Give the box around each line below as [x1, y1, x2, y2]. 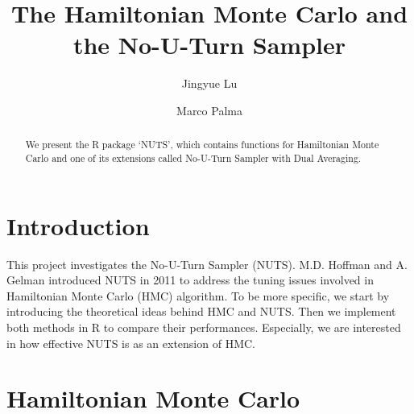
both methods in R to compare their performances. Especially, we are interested [6, 318, 401, 335]
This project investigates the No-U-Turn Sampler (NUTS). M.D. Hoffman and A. [6, 255, 408, 272]
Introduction [6, 209, 150, 242]
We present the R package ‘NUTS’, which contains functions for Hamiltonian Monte [25, 138, 379, 151]
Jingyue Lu [181, 75, 238, 92]
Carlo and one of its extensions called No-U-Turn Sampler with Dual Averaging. [25, 151, 362, 164]
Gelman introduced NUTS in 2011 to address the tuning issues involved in [6, 271, 374, 288]
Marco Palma [176, 101, 242, 118]
